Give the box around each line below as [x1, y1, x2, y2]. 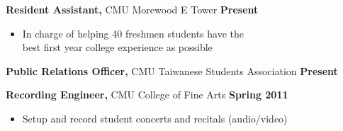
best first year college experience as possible [22, 40, 213, 55]
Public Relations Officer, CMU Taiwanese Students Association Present [6, 63, 338, 78]
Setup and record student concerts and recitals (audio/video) [22, 110, 288, 125]
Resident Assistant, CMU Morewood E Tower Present [6, 2, 259, 16]
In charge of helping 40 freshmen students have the [22, 25, 244, 40]
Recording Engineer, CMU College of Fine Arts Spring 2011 [6, 87, 288, 102]
